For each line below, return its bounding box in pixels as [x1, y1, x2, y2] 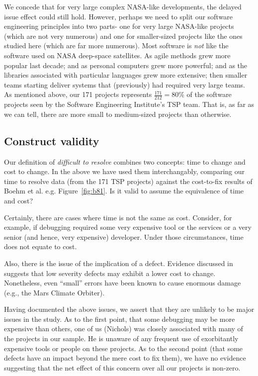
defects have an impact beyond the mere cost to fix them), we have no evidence [4, 353, 246, 363]
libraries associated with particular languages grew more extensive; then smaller [4, 70, 248, 80]
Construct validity [4, 133, 99, 148]
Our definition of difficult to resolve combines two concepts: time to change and [4, 156, 246, 167]
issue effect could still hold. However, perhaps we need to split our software [4, 11, 233, 21]
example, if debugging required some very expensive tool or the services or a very [4, 222, 252, 232]
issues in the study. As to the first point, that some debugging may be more [4, 313, 235, 324]
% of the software [178, 89, 232, 99]
